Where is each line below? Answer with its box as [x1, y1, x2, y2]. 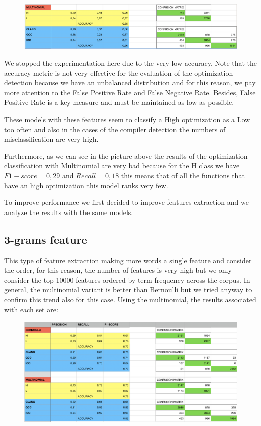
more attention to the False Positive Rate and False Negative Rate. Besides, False [4, 87, 256, 97]
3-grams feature [4, 231, 88, 247]
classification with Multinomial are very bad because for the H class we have [4, 160, 240, 171]
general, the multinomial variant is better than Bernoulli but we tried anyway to [4, 284, 252, 295]
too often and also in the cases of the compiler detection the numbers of [4, 124, 226, 134]
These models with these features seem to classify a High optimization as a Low [4, 114, 250, 125]
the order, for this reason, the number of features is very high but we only [4, 265, 232, 275]
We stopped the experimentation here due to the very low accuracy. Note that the [4, 58, 257, 68]
